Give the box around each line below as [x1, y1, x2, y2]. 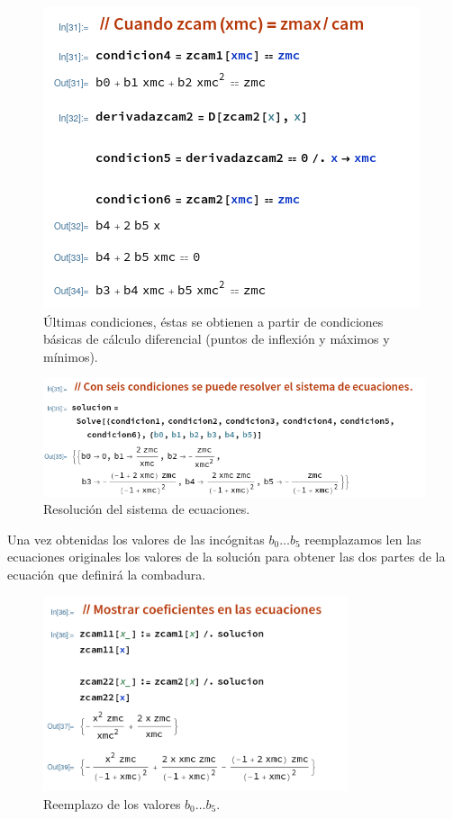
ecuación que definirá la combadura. [7, 565, 206, 584]
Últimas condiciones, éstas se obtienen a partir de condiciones [43, 311, 384, 330]
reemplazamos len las [304, 529, 421, 548]
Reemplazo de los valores [43, 794, 181, 813]
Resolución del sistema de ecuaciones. [43, 499, 250, 518]
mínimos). [43, 346, 98, 365]
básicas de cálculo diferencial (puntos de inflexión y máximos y [43, 329, 390, 348]
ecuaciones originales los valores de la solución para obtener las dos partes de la [7, 547, 446, 566]
